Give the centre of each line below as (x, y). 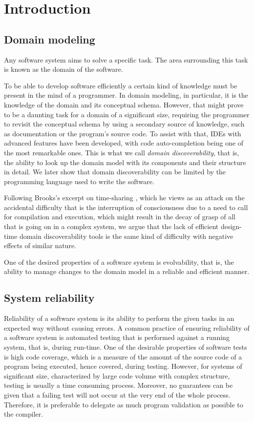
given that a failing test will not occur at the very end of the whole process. (117, 395)
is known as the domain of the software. (63, 69)
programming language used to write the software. (79, 181)
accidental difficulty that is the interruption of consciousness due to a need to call (126, 207)
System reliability (49, 298)
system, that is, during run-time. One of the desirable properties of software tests (126, 347)
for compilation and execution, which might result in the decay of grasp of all (120, 217)
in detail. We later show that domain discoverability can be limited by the (115, 172)
